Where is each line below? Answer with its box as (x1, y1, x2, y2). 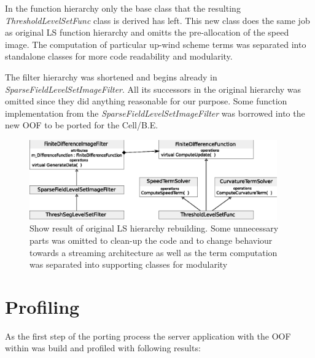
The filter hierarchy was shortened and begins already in (5, 70, 217, 83)
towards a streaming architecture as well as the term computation (29, 246, 278, 259)
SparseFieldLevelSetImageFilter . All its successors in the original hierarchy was (5, 82, 301, 95)
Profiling (5, 294, 80, 319)
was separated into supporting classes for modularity (29, 258, 228, 271)
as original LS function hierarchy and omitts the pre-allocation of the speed (5, 26, 289, 39)
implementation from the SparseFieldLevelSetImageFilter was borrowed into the (5, 106, 305, 119)
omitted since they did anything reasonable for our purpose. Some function (5, 95, 287, 107)
